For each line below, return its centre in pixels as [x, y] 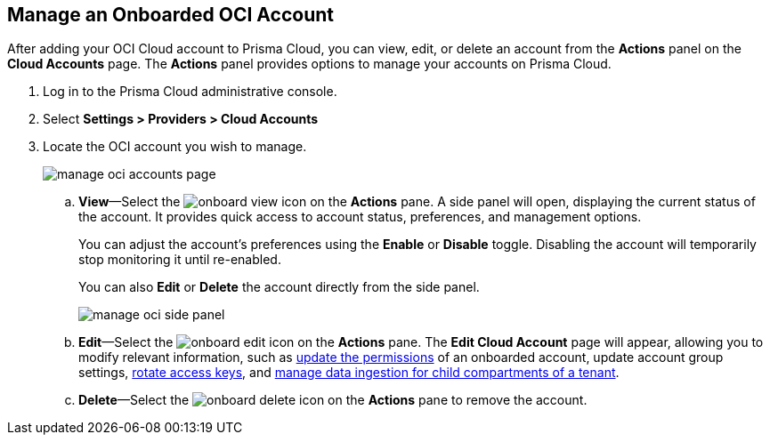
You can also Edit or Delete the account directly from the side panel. [279, 287]
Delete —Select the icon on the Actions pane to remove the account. [333, 400]
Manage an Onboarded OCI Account [170, 15]
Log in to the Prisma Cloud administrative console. [190, 92]
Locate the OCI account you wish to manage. [175, 147]
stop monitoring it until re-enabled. [180, 260]
